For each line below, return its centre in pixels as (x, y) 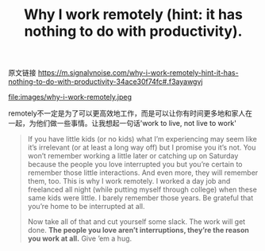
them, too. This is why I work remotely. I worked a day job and (129, 181)
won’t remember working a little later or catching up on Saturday (133, 156)
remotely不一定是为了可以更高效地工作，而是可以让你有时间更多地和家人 (127, 113)
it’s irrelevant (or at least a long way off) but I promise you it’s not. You (142, 147)
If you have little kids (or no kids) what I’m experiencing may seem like (142, 139)
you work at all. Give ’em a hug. (80, 238)
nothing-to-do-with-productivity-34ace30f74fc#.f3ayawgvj (106, 82)
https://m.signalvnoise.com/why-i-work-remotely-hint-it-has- (138, 73)
